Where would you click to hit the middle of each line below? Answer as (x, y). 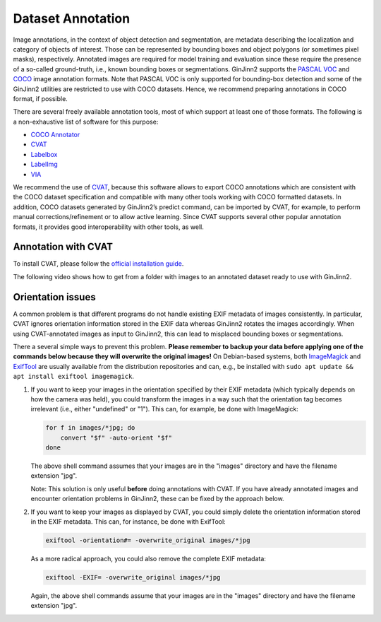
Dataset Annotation (72, 18)
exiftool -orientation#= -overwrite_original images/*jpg (148, 540)
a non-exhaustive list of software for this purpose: (86, 122)
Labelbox (44, 154)
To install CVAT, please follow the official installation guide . (98, 264)
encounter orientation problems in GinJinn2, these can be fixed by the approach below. (158, 499)
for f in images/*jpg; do (90, 428)
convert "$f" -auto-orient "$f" (116, 438)
